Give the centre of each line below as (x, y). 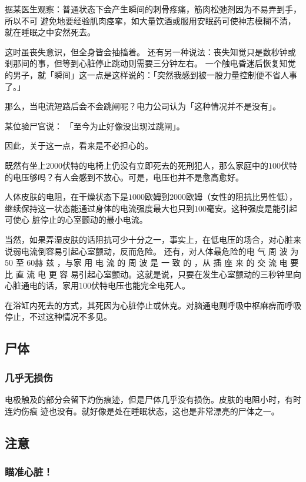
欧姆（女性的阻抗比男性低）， (242, 197)
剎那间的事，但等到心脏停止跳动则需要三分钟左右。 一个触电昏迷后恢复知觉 (150, 63)
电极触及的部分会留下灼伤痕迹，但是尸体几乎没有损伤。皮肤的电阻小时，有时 (153, 399)
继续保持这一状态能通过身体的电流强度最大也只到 (99, 208)
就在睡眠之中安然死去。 (50, 32)
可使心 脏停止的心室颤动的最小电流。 (76, 220)
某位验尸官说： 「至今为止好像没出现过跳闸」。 (95, 125)
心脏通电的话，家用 (42, 285)
